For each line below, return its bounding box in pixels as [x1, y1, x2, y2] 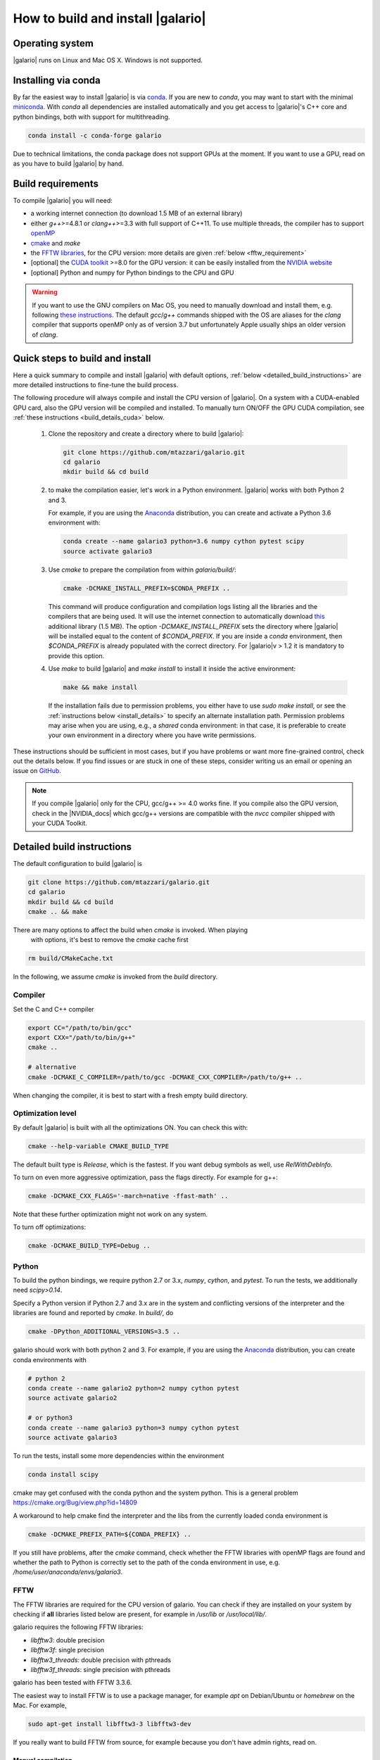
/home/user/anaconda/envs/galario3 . [13, 1568, 123, 1576]
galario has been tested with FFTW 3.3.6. [13, 1678, 132, 1687]
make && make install [63, 684, 138, 691]
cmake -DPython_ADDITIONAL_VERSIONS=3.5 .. [27, 1328, 181, 1335]
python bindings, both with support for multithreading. [13, 113, 170, 121]
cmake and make [30, 239, 81, 247]
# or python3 [27, 1414, 73, 1422]
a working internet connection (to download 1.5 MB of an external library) [30, 209, 243, 218]
